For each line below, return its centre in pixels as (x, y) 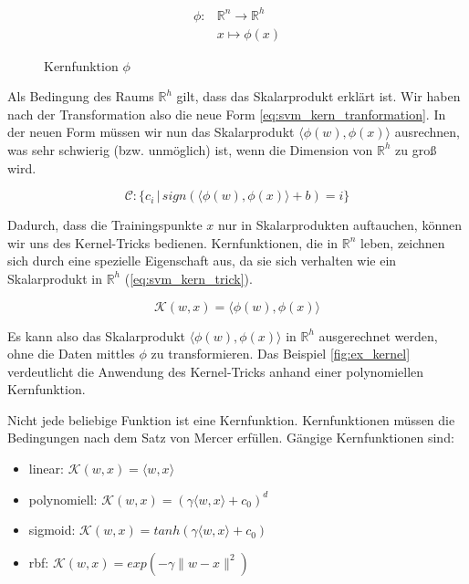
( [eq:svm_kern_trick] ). (188, 278)
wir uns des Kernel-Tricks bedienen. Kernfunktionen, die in (173, 242)
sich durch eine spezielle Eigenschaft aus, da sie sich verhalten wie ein (202, 261)
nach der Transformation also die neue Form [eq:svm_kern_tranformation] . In (227, 114)
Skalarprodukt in (55, 278)
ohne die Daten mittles (71, 354)
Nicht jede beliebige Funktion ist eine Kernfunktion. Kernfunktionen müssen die (231, 419)
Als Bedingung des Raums (81, 96)
